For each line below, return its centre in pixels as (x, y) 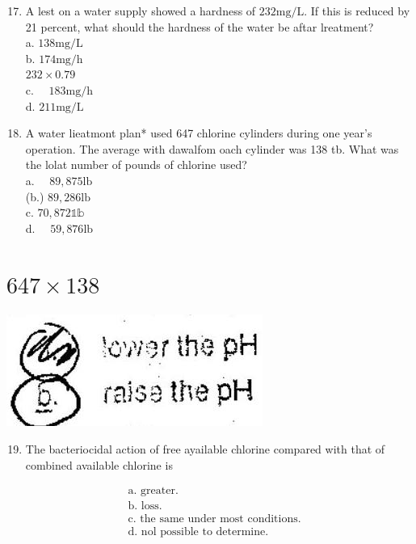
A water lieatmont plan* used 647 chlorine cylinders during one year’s (199, 133)
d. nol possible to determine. (198, 532)
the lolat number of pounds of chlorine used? (136, 164)
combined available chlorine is (99, 464)
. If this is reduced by (357, 11)
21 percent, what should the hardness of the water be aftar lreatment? (200, 26)
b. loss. (145, 506)
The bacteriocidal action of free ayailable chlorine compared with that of (205, 449)
